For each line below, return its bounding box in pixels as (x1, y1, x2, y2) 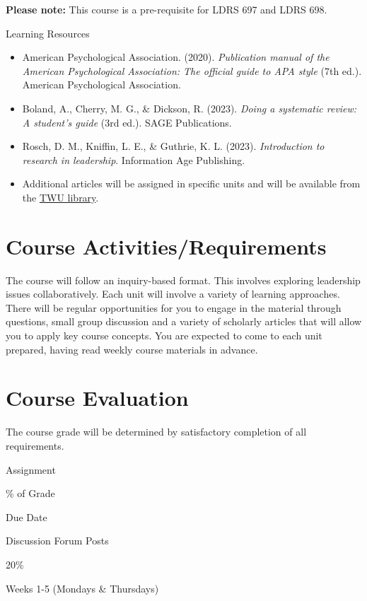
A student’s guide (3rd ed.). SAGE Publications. (22, 115, 232, 129)
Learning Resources (6, 25, 90, 40)
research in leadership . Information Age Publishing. (22, 152, 245, 167)
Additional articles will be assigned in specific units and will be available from (22, 176, 361, 191)
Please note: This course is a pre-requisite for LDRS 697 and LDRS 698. (6, 2, 327, 16)
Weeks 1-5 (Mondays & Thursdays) (6, 580, 159, 595)
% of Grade (6, 486, 55, 501)
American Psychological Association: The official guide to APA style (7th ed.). (22, 63, 362, 78)
